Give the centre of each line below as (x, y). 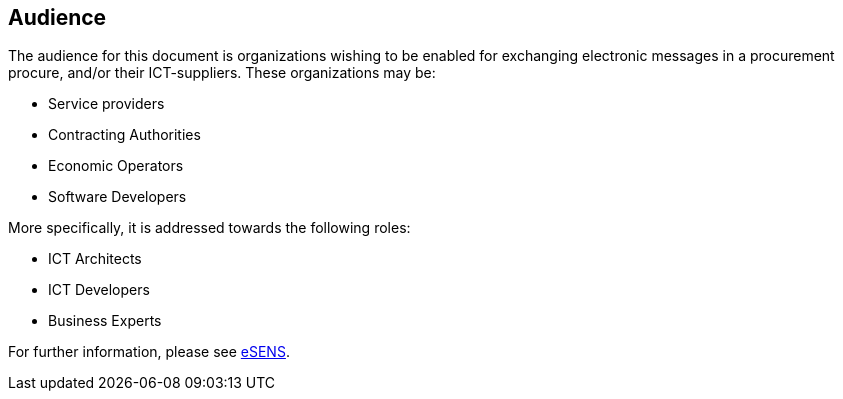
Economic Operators (116, 166)
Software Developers (117, 197)
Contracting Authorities (124, 135)
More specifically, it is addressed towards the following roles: (209, 228)
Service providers (106, 104)
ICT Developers (99, 290)
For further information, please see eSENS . (149, 352)
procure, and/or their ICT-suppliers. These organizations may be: (222, 73)
